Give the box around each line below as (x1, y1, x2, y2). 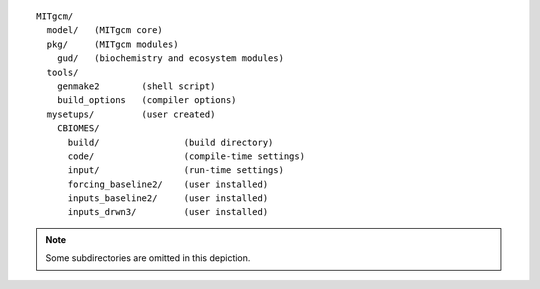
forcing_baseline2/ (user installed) (67, 178, 269, 190)
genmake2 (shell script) (56, 80, 216, 92)
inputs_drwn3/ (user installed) (67, 206, 269, 218)
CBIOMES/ (56, 123, 100, 134)
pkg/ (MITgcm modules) (46, 38, 179, 50)
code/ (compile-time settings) (67, 150, 305, 162)
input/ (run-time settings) (67, 165, 285, 176)
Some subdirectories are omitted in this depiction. (45, 252, 251, 264)
